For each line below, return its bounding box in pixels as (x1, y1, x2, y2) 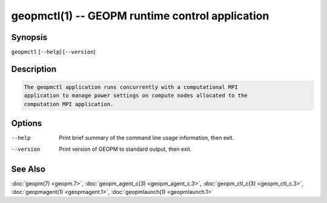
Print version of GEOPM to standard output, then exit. (59, 145, 192, 153)
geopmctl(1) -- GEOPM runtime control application (11, 9, 269, 22)
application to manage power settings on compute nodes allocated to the (24, 92, 248, 99)
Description (11, 64, 57, 74)
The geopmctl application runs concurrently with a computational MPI (24, 84, 239, 91)
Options (11, 118, 42, 128)
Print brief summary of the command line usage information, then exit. (59, 134, 234, 142)
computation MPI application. (24, 101, 114, 107)
